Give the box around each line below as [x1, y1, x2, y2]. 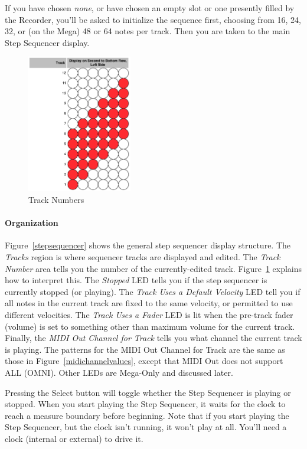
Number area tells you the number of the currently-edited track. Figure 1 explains [5, 262, 302, 274]
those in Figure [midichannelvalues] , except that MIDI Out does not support [5, 355, 283, 367]
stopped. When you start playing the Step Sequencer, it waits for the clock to [5, 398, 286, 410]
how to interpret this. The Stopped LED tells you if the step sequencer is [5, 274, 267, 286]
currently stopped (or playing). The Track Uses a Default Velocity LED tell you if [5, 285, 301, 297]
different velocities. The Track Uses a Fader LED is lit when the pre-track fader [5, 309, 293, 321]
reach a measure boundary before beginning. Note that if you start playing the [5, 409, 289, 421]
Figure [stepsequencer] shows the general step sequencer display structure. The [5, 239, 291, 251]
